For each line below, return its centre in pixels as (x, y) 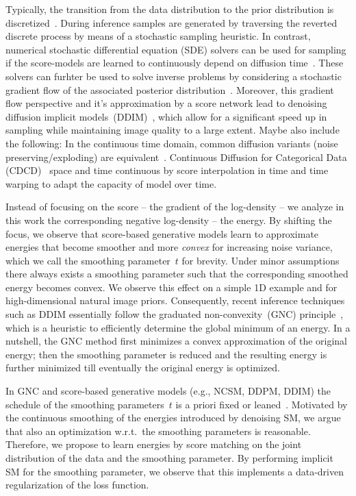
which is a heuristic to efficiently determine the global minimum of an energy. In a (178, 327)
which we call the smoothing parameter (88, 260)
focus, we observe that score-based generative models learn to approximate (162, 233)
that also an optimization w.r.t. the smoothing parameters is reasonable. (158, 431)
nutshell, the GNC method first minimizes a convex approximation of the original (177, 341)
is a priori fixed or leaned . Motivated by (262, 404)
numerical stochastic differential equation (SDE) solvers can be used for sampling (176, 49)
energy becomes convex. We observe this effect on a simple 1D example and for (171, 287)
